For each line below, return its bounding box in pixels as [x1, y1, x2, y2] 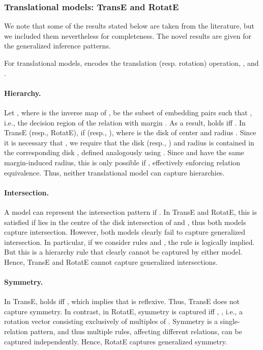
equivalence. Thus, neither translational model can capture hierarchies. [4, 167, 225, 178]
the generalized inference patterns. [4, 40, 111, 51]
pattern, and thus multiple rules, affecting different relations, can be [30, 326, 242, 337]
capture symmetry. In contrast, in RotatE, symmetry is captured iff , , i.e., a [4, 306, 243, 316]
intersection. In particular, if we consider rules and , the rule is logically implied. [4, 236, 255, 247]
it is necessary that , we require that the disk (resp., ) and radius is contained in [4, 137, 254, 147]
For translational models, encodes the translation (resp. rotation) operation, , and [4, 58, 259, 68]
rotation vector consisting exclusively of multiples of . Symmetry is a [4, 316, 218, 327]
